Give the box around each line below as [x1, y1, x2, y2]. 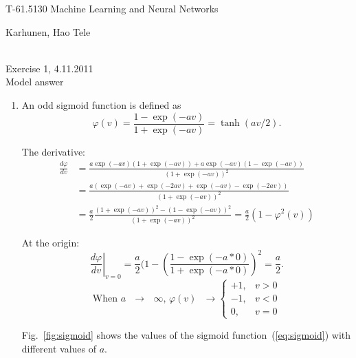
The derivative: [21, 144, 86, 158]
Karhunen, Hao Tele [5, 24, 91, 39]
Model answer [5, 74, 64, 89]
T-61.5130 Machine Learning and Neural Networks [5, 1, 219, 15]
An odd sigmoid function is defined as [21, 97, 181, 112]
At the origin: [21, 235, 80, 250]
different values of [21, 341, 97, 355]
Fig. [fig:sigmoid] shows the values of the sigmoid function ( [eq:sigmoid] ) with [21, 327, 351, 341]
